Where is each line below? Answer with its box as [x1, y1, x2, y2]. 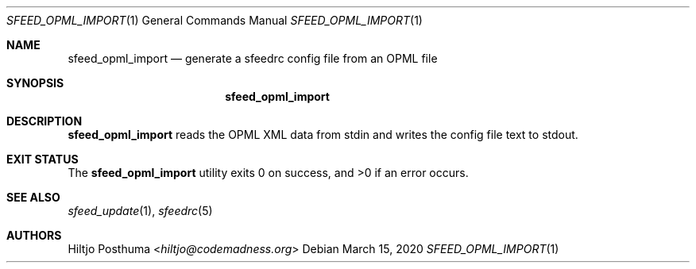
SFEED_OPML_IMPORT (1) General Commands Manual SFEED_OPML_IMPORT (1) [6, 13, 423, 27]
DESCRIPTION [6, 114, 83, 128]
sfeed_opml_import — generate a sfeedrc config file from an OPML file [68, 52, 438, 65]
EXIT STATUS [6, 152, 79, 166]
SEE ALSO [6, 190, 60, 204]
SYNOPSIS [6, 76, 64, 90]
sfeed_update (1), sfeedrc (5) [68, 204, 213, 217]
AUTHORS [6, 229, 62, 242]
